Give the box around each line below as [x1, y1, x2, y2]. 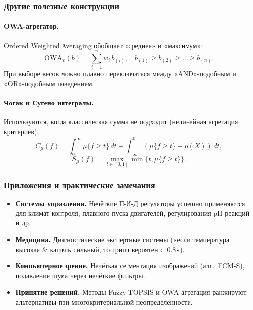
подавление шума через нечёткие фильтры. [15, 270, 145, 280]
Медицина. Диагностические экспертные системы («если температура [15, 234, 230, 245]
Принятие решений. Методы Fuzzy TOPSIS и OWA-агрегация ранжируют [15, 287, 247, 297]
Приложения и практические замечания [4, 178, 155, 191]
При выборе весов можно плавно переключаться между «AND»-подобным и [4, 68, 236, 79]
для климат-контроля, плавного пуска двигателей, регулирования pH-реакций [15, 207, 250, 218]
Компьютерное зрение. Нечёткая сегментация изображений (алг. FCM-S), [15, 260, 245, 271]
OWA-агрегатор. [4, 21, 59, 31]
